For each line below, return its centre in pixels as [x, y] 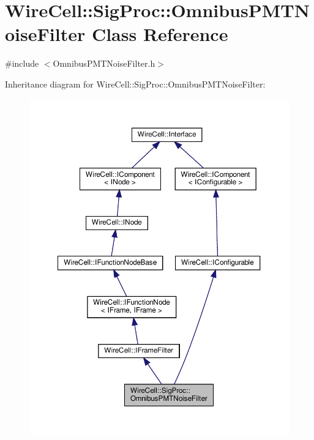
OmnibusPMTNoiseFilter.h [104, 63]
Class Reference [160, 34]
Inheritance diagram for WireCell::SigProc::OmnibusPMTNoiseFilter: [135, 84]
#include [22, 63]
